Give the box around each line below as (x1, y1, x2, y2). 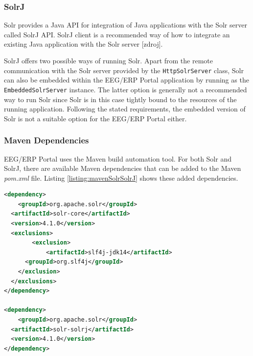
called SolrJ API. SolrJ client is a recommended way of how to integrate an (4, 29, 230, 39)
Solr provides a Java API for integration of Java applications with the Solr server (4, 20, 247, 30)
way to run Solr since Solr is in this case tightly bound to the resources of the (4, 94, 237, 104)
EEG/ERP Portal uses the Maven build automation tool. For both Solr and (4, 153, 231, 164)
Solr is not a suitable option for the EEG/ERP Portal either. (4, 113, 187, 123)
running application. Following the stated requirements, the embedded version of (4, 104, 246, 114)
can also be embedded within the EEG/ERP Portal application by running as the (4, 75, 249, 85)
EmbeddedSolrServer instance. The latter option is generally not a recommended (4, 84, 247, 94)
